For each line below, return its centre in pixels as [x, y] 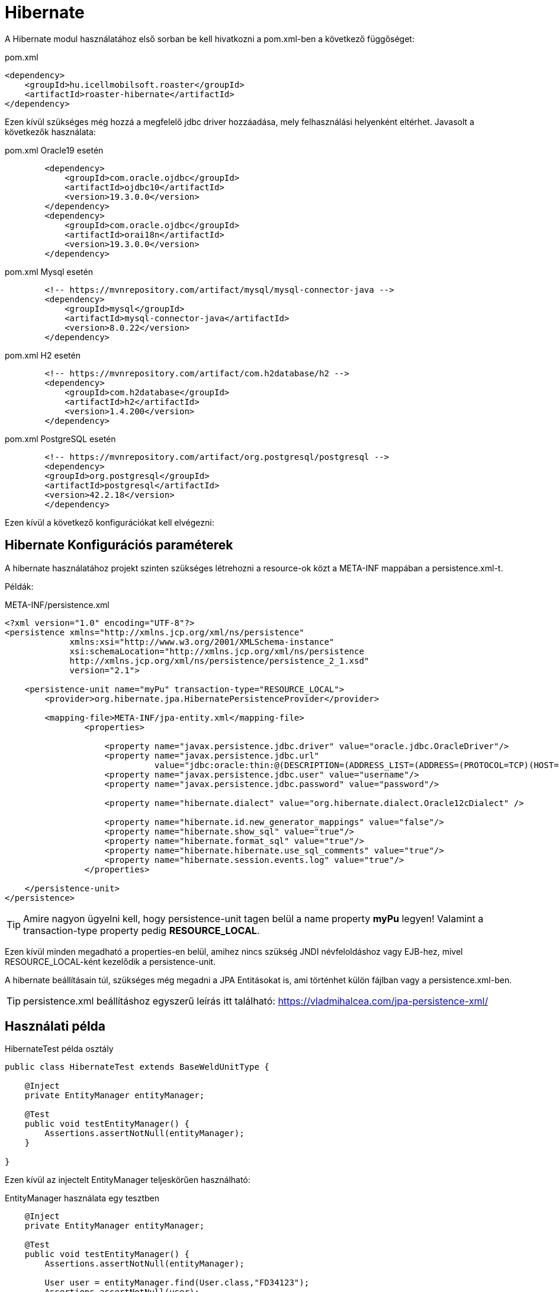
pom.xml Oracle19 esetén [54, 150]
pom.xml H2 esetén [43, 355]
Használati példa [55, 1026]
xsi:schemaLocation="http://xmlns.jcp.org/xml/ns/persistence [217, 651]
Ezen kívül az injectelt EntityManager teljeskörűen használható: [128, 1180]
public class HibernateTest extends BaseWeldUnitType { [137, 1067]
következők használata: [50, 132]
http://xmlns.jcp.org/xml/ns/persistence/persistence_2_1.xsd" [219, 661]
